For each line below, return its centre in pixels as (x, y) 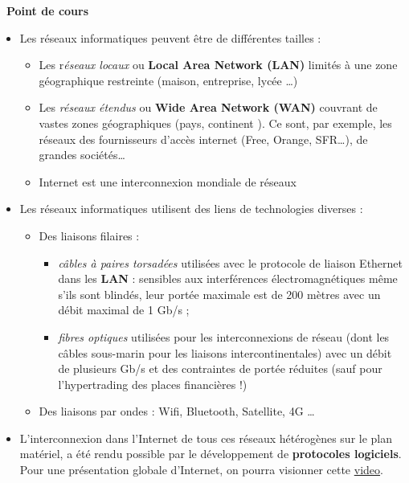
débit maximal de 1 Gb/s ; (124, 310)
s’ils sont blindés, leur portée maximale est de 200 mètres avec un (219, 294)
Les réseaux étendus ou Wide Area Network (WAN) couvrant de (208, 107)
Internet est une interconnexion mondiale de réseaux (168, 181)
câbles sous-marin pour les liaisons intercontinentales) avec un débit (225, 352)
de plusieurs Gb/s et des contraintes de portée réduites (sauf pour (220, 368)
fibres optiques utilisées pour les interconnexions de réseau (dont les (224, 336)
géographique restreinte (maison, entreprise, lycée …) (168, 80)
